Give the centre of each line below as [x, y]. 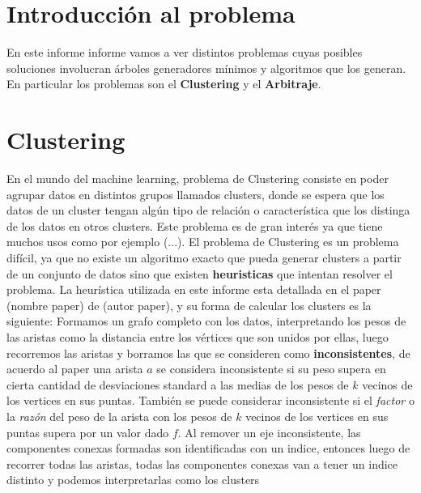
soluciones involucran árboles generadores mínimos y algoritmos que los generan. [206, 68]
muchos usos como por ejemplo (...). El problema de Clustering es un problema [203, 242]
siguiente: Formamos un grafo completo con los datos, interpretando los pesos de [206, 321]
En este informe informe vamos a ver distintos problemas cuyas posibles [185, 52]
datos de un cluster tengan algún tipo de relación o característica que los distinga [208, 210]
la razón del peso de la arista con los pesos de [119, 416]
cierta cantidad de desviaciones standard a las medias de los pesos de [178, 384]
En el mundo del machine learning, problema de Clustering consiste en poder [198, 178]
